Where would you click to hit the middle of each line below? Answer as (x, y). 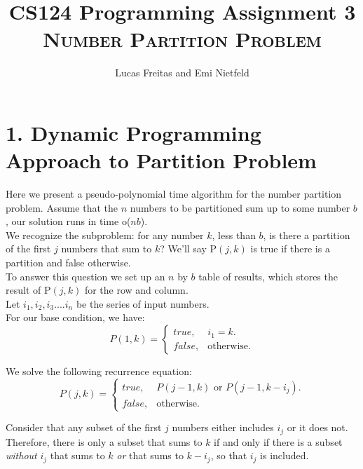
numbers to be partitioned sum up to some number (240, 207)
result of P (28, 290)
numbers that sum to (107, 249)
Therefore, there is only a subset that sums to (104, 441)
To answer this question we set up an (85, 276)
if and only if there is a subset (278, 441)
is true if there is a (290, 249)
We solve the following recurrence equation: (99, 371)
